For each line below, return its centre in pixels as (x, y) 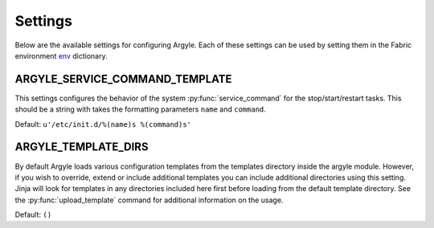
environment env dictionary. (61, 55)
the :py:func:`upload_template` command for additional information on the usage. (149, 200)
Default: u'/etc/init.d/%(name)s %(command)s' (103, 124)
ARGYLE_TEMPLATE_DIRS (82, 147)
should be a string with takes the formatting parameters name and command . (141, 109)
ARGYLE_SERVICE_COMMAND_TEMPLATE (123, 79)
